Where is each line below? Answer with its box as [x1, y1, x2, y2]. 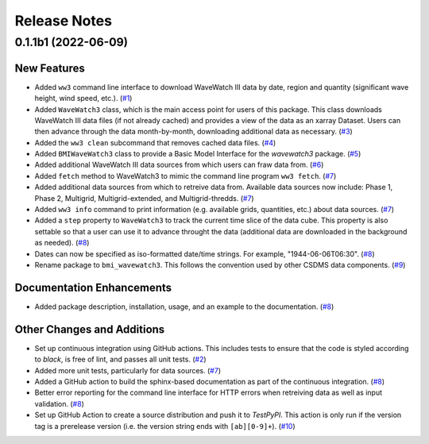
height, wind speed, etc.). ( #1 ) [34, 94, 133, 103]
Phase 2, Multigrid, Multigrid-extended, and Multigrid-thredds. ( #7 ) [34, 193, 254, 203]
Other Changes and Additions [14, 322, 165, 336]
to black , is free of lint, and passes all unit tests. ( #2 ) [34, 354, 207, 365]
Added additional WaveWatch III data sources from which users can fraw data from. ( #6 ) [34, 160, 324, 170]
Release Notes [14, 12, 113, 29]
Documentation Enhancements [14, 280, 172, 294]
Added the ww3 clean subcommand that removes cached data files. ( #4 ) [34, 137, 276, 147]
